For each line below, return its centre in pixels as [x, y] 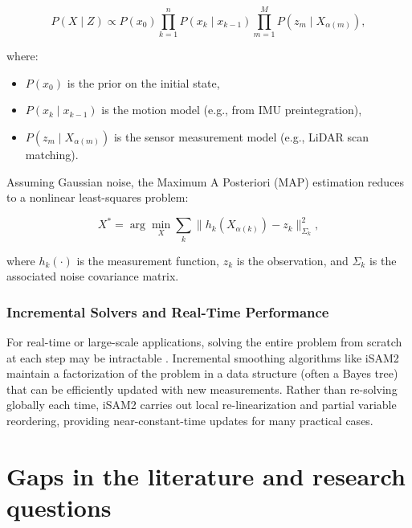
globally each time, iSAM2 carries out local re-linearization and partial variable [202, 405]
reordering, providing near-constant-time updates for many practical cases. [190, 420]
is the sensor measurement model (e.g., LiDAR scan [241, 136]
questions [59, 507]
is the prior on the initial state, [143, 82]
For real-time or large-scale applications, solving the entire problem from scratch [204, 341]
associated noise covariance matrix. [93, 276]
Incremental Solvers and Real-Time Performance [168, 311]
